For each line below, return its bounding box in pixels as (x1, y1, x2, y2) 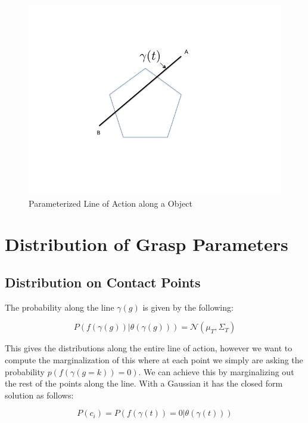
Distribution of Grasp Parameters (5, 232, 288, 256)
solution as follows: (5, 388, 74, 401)
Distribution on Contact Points (5, 272, 201, 291)
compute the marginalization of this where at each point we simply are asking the (5, 353, 303, 366)
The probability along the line (5, 301, 114, 313)
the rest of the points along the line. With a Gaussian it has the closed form (5, 377, 283, 390)
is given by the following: (142, 301, 234, 313)
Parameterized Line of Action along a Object (29, 197, 193, 209)
